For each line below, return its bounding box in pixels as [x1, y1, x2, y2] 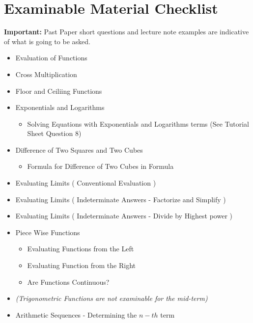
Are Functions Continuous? [27, 276, 110, 287]
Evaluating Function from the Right [27, 260, 136, 270]
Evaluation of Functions [15, 53, 87, 63]
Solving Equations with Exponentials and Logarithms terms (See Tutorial [27, 118, 249, 129]
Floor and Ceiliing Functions [15, 85, 102, 96]
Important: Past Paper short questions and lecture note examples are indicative [4, 27, 249, 37]
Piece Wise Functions [15, 227, 80, 237]
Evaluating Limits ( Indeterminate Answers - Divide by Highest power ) [15, 211, 233, 221]
